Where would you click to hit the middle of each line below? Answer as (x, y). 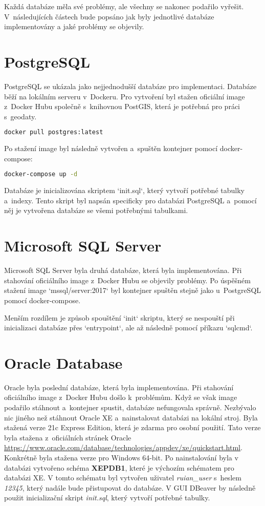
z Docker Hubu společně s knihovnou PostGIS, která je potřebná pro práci (122, 106)
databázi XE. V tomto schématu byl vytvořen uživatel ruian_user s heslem (123, 478)
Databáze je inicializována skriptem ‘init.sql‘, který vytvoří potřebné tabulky (124, 190)
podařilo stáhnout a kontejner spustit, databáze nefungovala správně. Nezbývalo (130, 407)
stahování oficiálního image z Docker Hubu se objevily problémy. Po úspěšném (127, 280)
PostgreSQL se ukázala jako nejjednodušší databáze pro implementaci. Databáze (130, 86)
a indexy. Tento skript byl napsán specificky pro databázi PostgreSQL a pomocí (130, 200)
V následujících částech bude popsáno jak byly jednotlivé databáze (109, 16)
